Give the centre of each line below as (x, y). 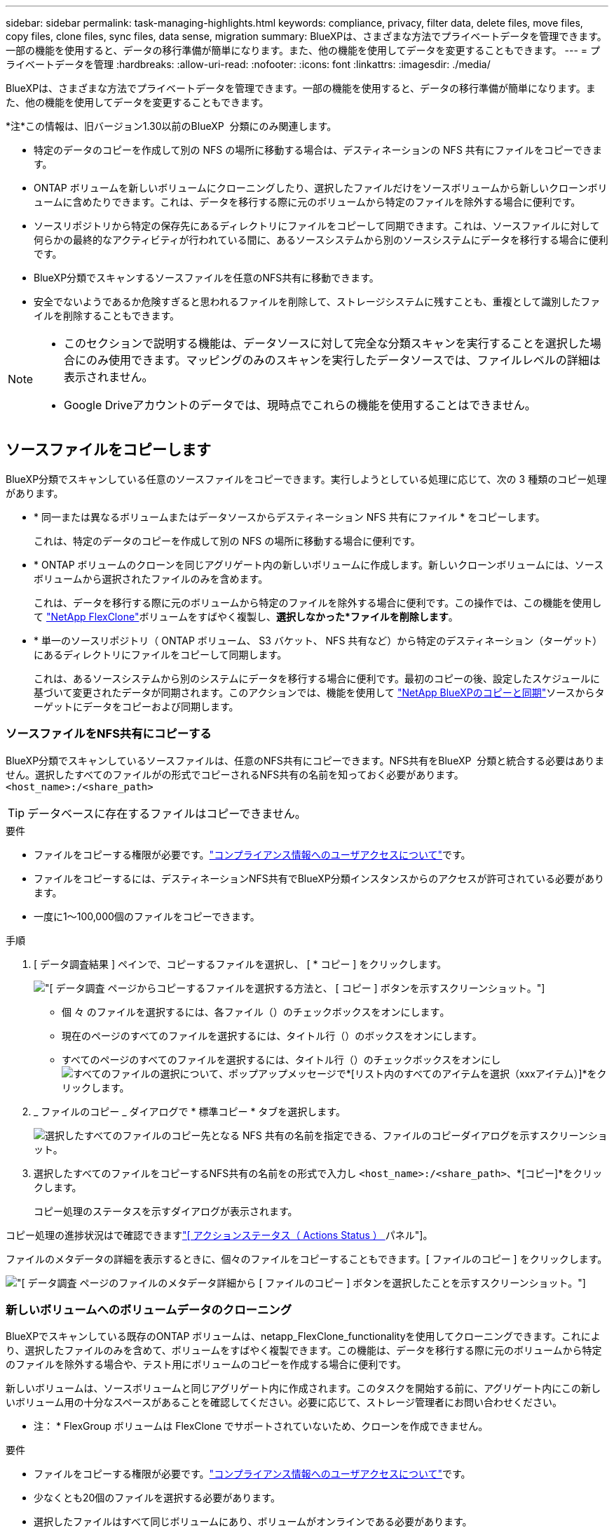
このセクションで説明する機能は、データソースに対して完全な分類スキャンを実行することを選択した (327, 343)
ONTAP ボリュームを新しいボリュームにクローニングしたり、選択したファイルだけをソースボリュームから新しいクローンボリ (321, 188)
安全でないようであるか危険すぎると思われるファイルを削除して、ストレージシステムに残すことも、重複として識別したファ (317, 301)
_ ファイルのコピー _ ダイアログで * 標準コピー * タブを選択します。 (190, 1111)
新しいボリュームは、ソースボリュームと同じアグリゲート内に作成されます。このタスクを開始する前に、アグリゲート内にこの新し (303, 1388)
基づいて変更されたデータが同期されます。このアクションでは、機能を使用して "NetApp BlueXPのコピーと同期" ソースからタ (319, 692)
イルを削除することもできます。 (107, 316)
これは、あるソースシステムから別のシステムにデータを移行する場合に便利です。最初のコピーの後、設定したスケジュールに (317, 678)
